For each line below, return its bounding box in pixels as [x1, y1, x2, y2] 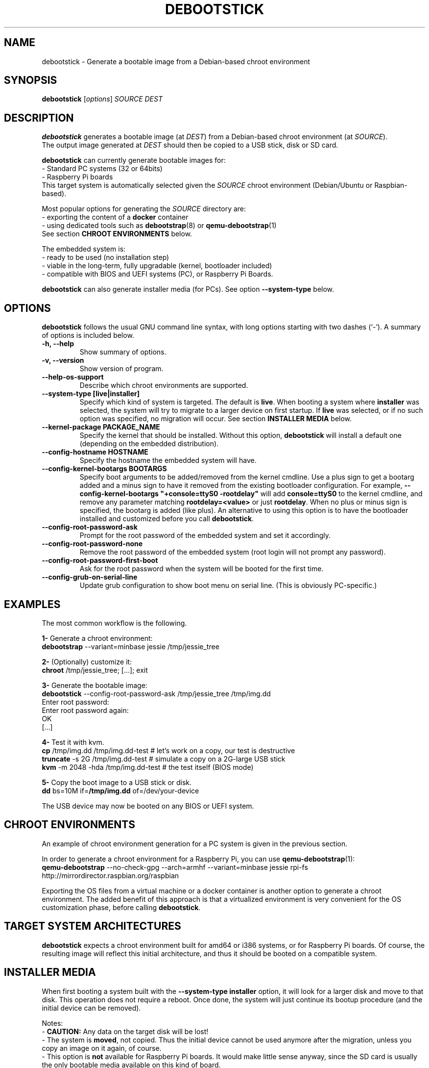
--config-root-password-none [42, 539, 143, 548]
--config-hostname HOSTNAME [42, 448, 148, 457]
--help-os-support [42, 373, 104, 381]
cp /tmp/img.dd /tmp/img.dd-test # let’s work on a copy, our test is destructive [42, 746, 295, 755]
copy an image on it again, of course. [42, 1043, 162, 1052]
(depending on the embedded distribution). [79, 439, 219, 448]
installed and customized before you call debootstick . [79, 514, 254, 523]
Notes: [42, 1018, 63, 1027]
